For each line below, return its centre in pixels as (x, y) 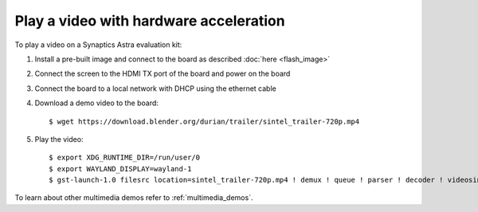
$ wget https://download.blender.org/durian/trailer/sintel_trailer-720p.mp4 (204, 121)
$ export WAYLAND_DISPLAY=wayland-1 (120, 169)
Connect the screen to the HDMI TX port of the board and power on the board (163, 74)
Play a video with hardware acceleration (150, 21)
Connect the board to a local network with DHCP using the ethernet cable (155, 88)
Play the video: (59, 139)
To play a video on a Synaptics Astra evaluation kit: (98, 45)
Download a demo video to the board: (97, 103)
